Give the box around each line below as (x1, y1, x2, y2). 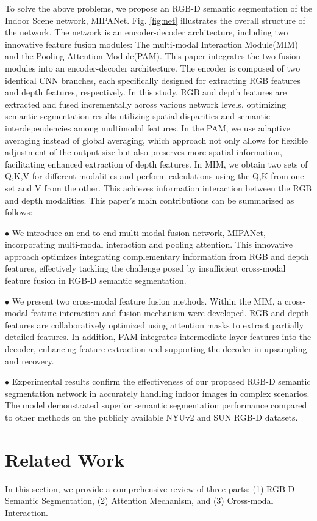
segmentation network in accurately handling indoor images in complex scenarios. (5, 386, 310, 399)
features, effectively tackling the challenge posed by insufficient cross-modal (5, 262, 286, 275)
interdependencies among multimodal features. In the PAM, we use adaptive (5, 121, 290, 134)
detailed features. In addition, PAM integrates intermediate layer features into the (5, 330, 312, 343)
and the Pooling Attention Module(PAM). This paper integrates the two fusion (5, 50, 301, 62)
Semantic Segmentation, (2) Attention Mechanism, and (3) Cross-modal (5, 494, 274, 507)
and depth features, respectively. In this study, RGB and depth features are (5, 86, 287, 98)
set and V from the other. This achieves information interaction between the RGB (5, 181, 312, 194)
